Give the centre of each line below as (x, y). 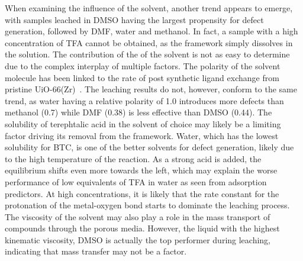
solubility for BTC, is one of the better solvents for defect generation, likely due (149, 147)
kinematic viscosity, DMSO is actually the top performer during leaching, (138, 239)
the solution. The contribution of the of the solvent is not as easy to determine (147, 54)
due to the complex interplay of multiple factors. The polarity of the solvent (143, 65)
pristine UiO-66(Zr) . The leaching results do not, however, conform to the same (151, 89)
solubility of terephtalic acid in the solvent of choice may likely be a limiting (143, 123)
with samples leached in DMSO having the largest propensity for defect (134, 19)
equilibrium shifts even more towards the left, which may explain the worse (141, 170)
